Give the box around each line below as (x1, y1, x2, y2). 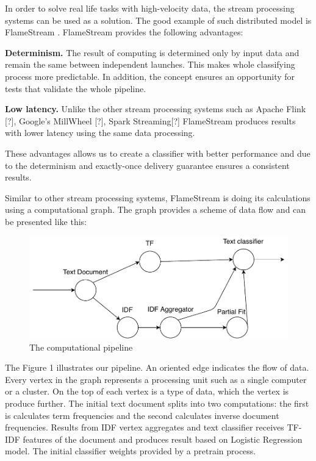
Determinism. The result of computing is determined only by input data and (5, 46, 300, 59)
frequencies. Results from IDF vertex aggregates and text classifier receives (5, 421, 284, 434)
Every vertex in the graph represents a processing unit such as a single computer (5, 373, 307, 385)
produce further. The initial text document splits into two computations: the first (5, 396, 309, 409)
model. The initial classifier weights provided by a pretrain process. (5, 445, 256, 457)
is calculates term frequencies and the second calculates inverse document (5, 409, 279, 421)
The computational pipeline (29, 340, 133, 353)
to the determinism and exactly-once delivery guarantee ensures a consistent (5, 159, 290, 171)
